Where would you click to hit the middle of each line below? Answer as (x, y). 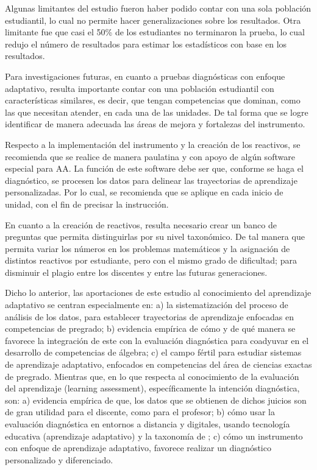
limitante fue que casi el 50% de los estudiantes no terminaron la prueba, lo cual (155, 32)
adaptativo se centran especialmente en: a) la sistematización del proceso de (147, 305)
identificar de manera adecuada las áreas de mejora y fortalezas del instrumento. (155, 124)
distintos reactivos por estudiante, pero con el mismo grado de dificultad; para (151, 260)
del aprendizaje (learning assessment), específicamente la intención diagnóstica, (152, 388)
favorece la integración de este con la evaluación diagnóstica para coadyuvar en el (157, 340)
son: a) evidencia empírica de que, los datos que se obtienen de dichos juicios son (156, 400)
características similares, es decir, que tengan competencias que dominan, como (153, 100)
